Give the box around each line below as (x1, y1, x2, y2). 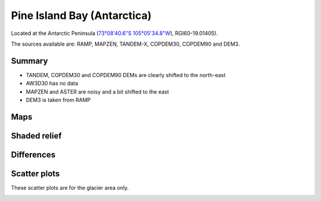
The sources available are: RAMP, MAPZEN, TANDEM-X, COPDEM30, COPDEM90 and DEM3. (11, 40, 240, 47)
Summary (11, 56, 48, 66)
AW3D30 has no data (26, 80, 78, 87)
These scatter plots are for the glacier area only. (11, 184, 129, 191)
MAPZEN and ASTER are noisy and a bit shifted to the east (26, 88, 169, 95)
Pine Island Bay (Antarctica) (11, 9, 152, 22)
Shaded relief (11, 130, 62, 141)
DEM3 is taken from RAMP (26, 97, 91, 104)
